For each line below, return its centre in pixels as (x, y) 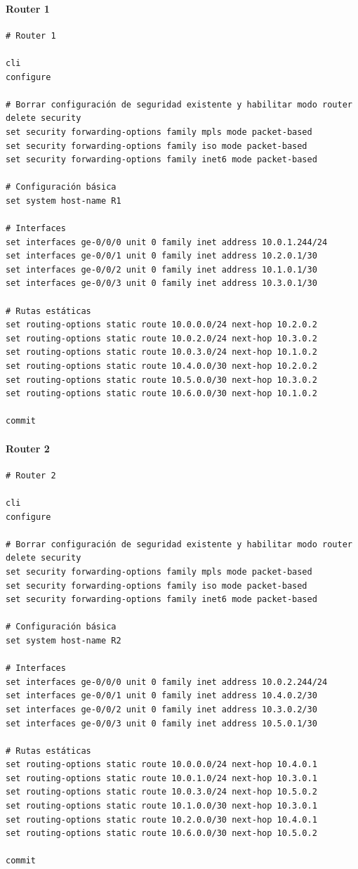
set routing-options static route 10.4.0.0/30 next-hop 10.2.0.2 (161, 366)
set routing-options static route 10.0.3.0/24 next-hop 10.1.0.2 (161, 352)
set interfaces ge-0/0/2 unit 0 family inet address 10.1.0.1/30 (161, 269)
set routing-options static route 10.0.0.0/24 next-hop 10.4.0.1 (161, 765)
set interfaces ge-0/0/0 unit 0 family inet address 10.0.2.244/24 (167, 682)
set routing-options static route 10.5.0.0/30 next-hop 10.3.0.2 (161, 380)
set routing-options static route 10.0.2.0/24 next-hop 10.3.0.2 (161, 338)
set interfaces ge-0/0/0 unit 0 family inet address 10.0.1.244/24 (167, 242)
